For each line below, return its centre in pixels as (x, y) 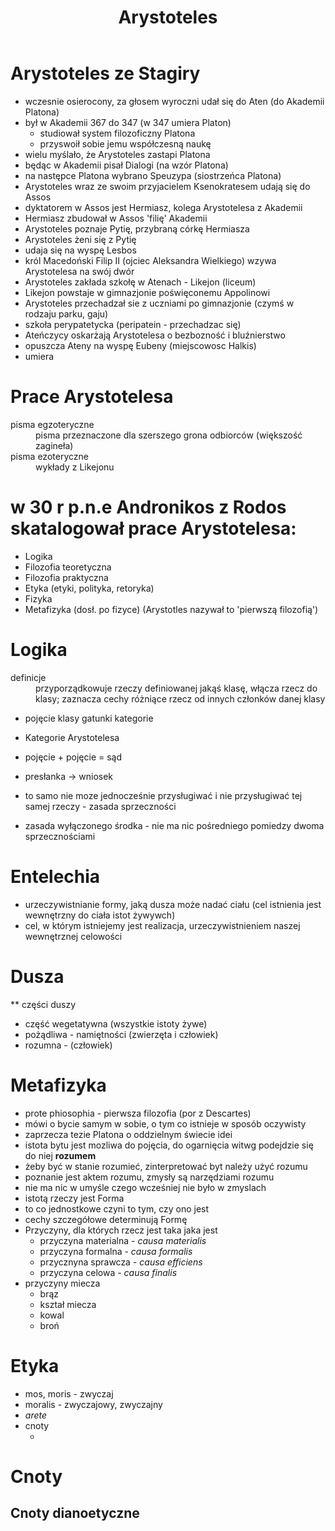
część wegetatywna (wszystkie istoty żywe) (116, 1023)
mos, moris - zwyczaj (69, 1393)
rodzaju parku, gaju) (66, 313)
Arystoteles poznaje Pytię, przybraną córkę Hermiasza (137, 228)
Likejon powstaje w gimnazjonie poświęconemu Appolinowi (147, 292)
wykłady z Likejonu (75, 467)
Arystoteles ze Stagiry (105, 73)
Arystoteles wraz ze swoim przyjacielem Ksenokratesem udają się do (167, 186)
